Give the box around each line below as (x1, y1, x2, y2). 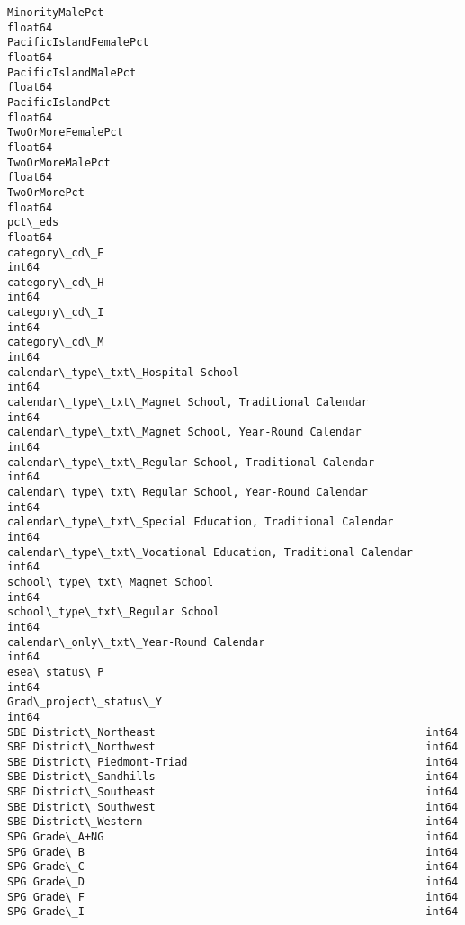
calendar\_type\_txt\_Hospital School (7, 365, 239, 379)
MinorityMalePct (7, 6, 104, 19)
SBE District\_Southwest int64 (7, 800, 459, 813)
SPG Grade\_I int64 (7, 905, 459, 919)
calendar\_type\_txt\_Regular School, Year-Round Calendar (7, 486, 368, 498)
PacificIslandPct (7, 95, 111, 109)
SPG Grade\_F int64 (7, 890, 459, 903)
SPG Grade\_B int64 (7, 845, 459, 858)
